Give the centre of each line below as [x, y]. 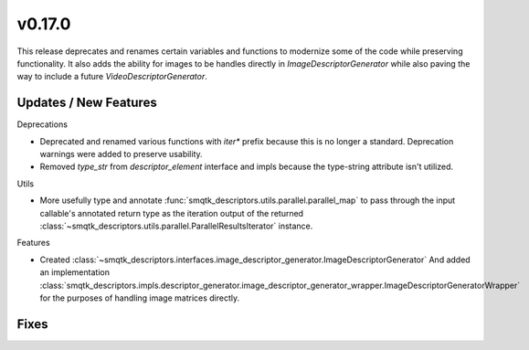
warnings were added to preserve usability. [121, 154]
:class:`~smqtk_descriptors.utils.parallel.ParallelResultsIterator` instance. [176, 226]
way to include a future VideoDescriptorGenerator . [112, 77]
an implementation [74, 272]
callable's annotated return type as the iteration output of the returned [172, 213]
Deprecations [42, 124]
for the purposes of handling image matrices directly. [140, 298]
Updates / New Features [87, 103]
